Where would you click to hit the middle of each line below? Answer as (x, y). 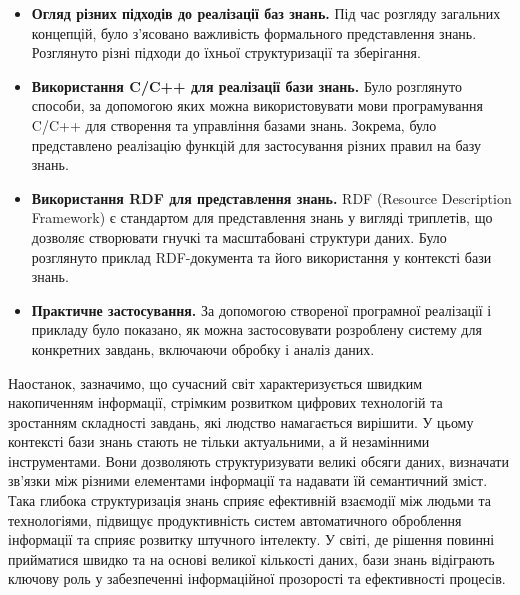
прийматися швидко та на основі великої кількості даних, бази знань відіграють (251, 558)
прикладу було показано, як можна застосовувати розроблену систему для (256, 329)
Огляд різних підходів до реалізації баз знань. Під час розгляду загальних (266, 13)
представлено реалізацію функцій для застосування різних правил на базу (256, 144)
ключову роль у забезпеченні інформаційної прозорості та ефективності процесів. (257, 578)
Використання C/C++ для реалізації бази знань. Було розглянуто (247, 85)
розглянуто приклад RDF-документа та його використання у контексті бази (261, 256)
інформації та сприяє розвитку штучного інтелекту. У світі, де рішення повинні (251, 539)
